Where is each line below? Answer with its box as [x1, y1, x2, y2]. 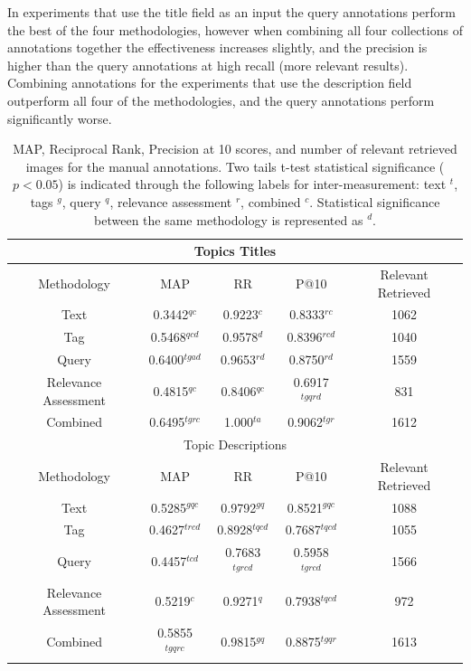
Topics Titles [193, 241, 277, 260]
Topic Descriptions [184, 435, 287, 454]
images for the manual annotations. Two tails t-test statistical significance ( [25, 156, 445, 175]
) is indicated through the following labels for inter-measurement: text [58, 175, 447, 194]
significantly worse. [7, 109, 112, 128]
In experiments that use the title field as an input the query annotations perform [7, 3, 456, 21]
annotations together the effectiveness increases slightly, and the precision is [7, 38, 428, 57]
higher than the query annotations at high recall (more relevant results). [7, 55, 409, 74]
